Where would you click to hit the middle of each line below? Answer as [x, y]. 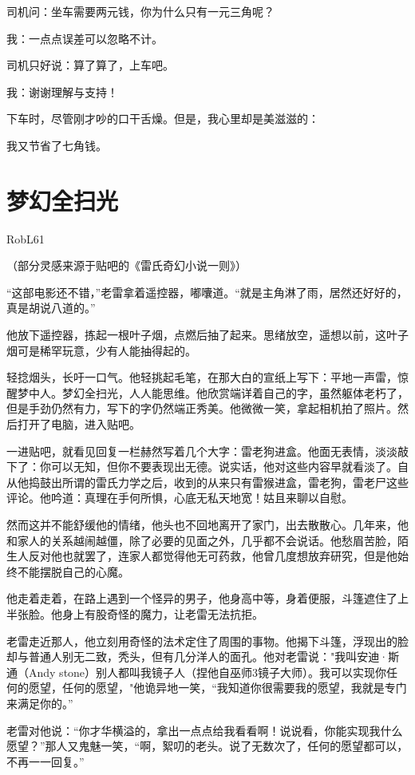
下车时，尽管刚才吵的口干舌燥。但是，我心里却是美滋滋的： [163, 119]
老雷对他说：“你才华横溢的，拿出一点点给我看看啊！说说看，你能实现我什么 [205, 730]
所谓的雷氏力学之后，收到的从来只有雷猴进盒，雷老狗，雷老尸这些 [235, 482]
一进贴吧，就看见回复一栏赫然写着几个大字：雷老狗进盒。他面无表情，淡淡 [202, 451]
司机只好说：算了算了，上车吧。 [90, 65]
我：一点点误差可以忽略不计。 [85, 38]
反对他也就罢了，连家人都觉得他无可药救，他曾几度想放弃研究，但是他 [213, 556]
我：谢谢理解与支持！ [62, 91]
